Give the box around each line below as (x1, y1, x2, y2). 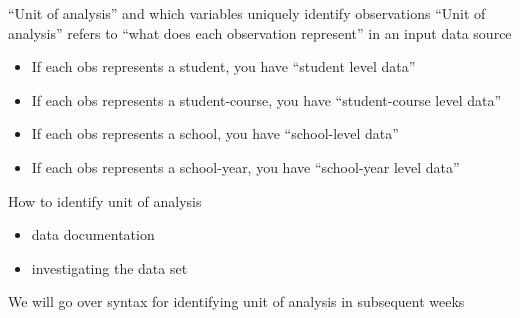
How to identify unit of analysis (8, 190, 202, 211)
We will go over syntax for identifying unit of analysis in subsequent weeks (8, 291, 465, 312)
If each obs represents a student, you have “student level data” (31, 56, 416, 77)
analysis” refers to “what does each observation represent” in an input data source (8, 22, 512, 43)
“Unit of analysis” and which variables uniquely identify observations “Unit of (8, 3, 486, 23)
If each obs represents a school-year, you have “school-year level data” (31, 156, 460, 177)
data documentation (31, 224, 155, 245)
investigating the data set (31, 257, 188, 278)
